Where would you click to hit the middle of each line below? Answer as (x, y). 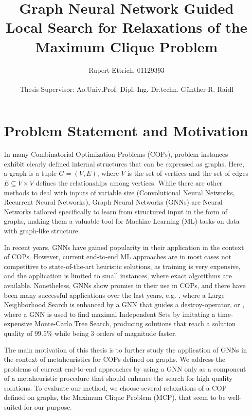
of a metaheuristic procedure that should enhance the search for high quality (118, 378)
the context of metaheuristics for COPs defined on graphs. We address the (115, 359)
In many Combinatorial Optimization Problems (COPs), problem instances (116, 154)
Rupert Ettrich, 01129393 (126, 70)
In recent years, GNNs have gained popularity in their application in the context (124, 247)
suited (13, 407)
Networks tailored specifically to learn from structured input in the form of (116, 211)
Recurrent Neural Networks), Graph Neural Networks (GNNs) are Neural (113, 202)
